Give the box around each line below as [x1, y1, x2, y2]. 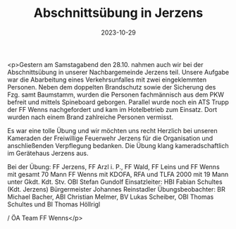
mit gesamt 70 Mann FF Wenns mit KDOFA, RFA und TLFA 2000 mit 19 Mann [7, 170, 229, 178]
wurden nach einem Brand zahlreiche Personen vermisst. [7, 113, 174, 121]
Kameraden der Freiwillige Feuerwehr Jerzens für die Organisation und [7, 134, 213, 142]
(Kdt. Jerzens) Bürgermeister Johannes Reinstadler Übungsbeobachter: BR [7, 185, 225, 193]
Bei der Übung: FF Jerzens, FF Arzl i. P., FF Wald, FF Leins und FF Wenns [7, 162, 220, 171]
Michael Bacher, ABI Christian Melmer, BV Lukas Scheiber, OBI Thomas [7, 192, 214, 201]
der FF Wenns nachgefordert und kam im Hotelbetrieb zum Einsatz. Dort [7, 105, 217, 113]
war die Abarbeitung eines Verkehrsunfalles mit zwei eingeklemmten [7, 75, 206, 84]
